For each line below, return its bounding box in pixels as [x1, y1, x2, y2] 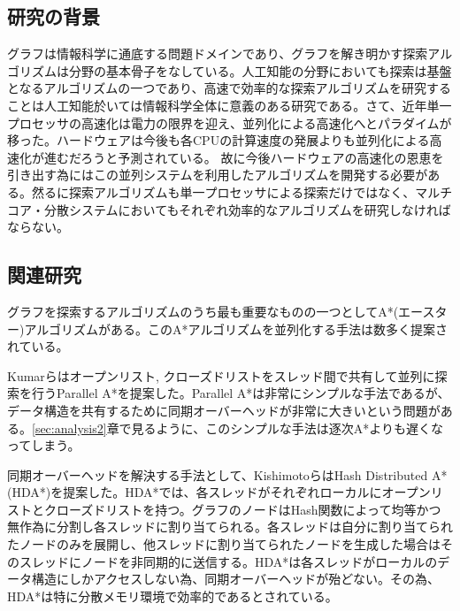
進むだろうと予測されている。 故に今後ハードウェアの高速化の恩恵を [43, 148, 444, 166]
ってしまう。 [7, 436, 80, 454]
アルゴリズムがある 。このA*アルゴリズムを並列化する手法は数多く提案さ [24, 319, 448, 338]
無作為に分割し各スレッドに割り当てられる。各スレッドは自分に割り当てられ [7, 517, 453, 536]
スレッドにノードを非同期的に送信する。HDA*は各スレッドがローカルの [19, 552, 438, 570]
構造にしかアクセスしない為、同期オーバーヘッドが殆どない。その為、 [31, 569, 440, 588]
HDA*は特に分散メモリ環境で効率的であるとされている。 [7, 586, 338, 605]
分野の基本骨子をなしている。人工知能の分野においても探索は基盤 [68, 61, 452, 80]
